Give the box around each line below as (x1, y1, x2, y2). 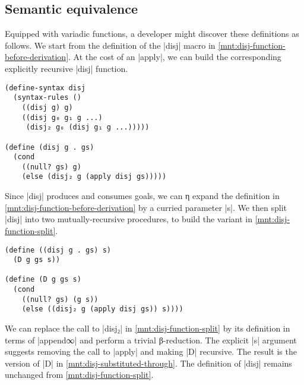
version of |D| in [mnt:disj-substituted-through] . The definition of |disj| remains (5, 356, 292, 369)
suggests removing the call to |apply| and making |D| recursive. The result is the (5, 345, 297, 358)
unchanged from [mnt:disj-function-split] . (5, 368, 154, 381)
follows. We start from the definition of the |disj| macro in (5, 39, 216, 51)
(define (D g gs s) (5, 275, 81, 284)
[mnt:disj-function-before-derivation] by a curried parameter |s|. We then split (5, 201, 287, 213)
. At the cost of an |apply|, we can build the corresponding (68, 51, 281, 63)
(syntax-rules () (13, 93, 81, 102)
